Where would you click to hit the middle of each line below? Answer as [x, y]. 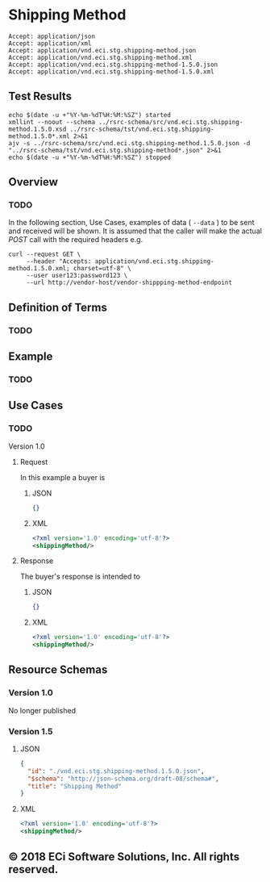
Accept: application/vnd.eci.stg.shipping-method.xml [101, 57]
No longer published [42, 710]
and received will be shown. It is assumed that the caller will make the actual [135, 231]
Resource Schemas [58, 670]
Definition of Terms [58, 307]
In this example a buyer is [62, 477]
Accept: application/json [52, 36]
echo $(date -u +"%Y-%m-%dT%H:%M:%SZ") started [90, 115]
